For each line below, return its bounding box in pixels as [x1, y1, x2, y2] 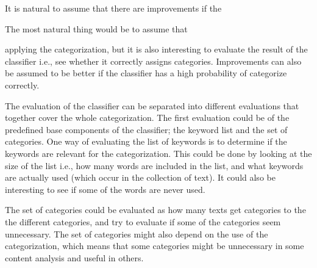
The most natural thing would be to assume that [5, 22, 188, 35]
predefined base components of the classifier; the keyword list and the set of [5, 123, 288, 136]
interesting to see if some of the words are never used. [5, 183, 205, 195]
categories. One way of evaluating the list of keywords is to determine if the [5, 135, 287, 148]
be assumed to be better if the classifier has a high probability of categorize [5, 67, 287, 79]
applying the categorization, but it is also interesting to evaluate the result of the [5, 43, 308, 56]
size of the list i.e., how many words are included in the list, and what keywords [5, 159, 304, 172]
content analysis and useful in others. [5, 251, 144, 264]
